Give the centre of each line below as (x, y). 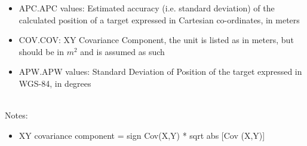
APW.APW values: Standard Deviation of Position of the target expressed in (160, 72)
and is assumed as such (122, 51)
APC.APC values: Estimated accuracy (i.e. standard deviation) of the (147, 8)
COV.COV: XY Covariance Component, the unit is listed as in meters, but (156, 40)
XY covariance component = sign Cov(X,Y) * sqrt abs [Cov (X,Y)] (142, 135)
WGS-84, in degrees (55, 83)
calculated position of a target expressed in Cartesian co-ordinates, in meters (159, 19)
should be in (41, 51)
